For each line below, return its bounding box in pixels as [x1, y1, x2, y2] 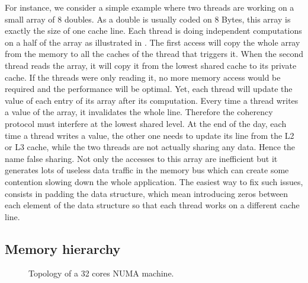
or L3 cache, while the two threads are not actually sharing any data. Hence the [5, 141, 296, 153]
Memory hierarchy [5, 239, 121, 257]
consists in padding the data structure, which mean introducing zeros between [5, 187, 288, 199]
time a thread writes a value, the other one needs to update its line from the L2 [5, 129, 294, 141]
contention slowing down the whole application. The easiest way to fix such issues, [5, 175, 303, 187]
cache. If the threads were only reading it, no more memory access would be [5, 71, 281, 83]
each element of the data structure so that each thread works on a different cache [5, 199, 300, 211]
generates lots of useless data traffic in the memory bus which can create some [5, 164, 289, 176]
